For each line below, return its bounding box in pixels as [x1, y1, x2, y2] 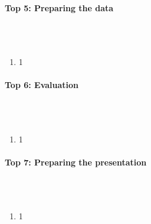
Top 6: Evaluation [5, 79, 79, 91]
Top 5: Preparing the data [5, 1, 114, 14]
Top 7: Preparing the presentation [5, 155, 147, 168]
